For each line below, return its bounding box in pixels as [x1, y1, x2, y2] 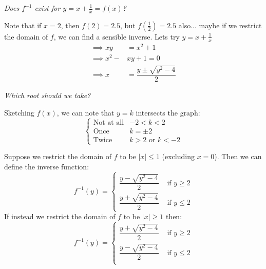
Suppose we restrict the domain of [4, 151, 112, 162]
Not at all [93, 119, 124, 126]
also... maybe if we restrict [178, 20, 262, 30]
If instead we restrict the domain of [4, 211, 116, 222]
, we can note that [56, 107, 115, 118]
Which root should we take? [4, 90, 91, 101]
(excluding [162, 151, 195, 162]
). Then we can [214, 151, 262, 162]
